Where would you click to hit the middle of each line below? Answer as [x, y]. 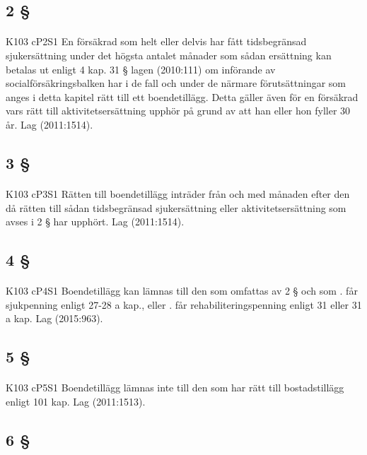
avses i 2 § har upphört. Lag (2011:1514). [95, 221]
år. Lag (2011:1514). [49, 124]
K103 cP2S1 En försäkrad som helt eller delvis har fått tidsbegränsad [156, 41]
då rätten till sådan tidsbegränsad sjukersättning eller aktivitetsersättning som [176, 207]
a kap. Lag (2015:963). [54, 318]
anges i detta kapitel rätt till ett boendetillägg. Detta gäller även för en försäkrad [182, 96]
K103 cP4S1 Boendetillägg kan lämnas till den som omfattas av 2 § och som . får [182, 291]
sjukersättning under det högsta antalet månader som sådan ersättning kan [169, 55]
